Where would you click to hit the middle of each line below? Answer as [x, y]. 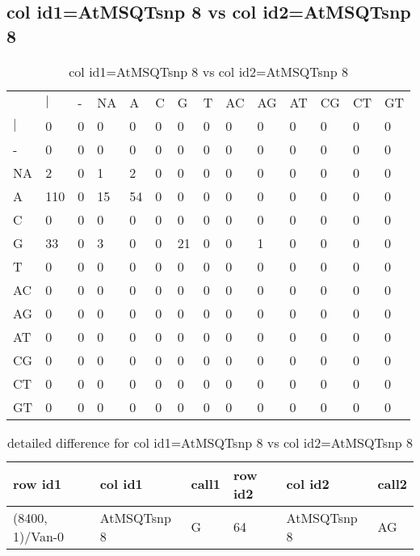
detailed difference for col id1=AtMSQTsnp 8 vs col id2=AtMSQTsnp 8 [210, 442]
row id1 [38, 484]
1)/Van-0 [39, 536]
